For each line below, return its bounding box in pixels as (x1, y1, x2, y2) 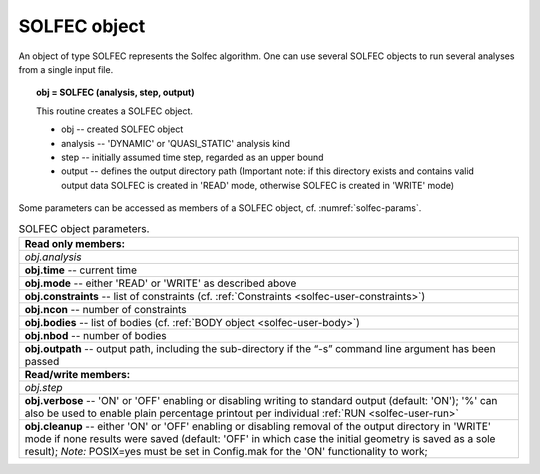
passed (24, 354, 60, 368)
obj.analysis (24, 250, 82, 264)
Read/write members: (24, 367, 131, 381)
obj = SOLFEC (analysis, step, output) (36, 86, 195, 99)
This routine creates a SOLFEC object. (36, 105, 194, 117)
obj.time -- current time (24, 263, 137, 277)
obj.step (24, 380, 64, 394)
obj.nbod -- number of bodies (24, 328, 167, 342)
